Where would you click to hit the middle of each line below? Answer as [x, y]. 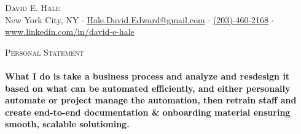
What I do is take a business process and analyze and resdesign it [147, 76]
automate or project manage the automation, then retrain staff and [151, 100]
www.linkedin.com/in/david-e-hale [70, 32]
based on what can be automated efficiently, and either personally [148, 88]
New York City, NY [42, 19]
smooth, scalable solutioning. [67, 124]
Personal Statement [45, 52]
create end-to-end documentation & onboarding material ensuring [148, 112]
